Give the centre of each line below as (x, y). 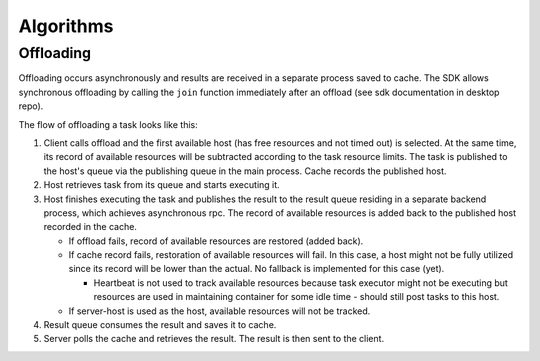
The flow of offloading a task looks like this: (108, 124)
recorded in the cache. (90, 227)
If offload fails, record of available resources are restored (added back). (216, 241)
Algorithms (66, 26)
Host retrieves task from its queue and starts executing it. (161, 185)
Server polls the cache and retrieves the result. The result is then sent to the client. (214, 339)
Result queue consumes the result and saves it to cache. (160, 325)
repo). (31, 106)
